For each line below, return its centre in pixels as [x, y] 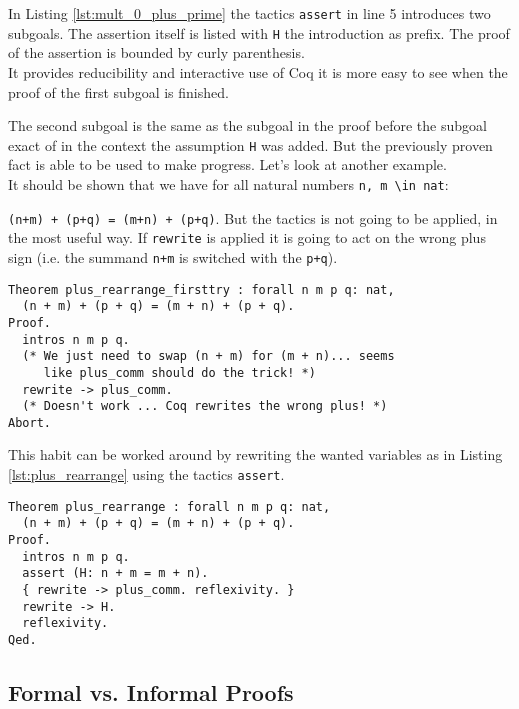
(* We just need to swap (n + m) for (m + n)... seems [208, 356]
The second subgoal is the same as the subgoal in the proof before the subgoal [247, 125]
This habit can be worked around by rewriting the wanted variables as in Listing [255, 454]
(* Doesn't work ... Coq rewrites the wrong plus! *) [205, 406]
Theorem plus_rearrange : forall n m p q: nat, [169, 506]
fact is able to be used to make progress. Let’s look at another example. [227, 164]
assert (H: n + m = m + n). [115, 573]
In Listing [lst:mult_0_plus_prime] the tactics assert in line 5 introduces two [249, 13]
